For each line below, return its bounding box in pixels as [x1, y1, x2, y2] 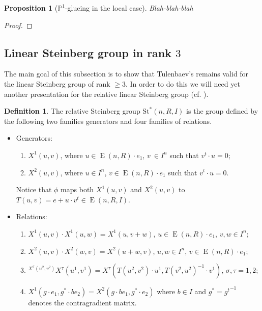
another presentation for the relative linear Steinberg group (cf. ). [4, 88, 209, 99]
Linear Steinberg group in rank [4, 44, 172, 60]
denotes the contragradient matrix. [28, 297, 137, 307]
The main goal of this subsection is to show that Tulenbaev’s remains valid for [4, 68, 249, 79]
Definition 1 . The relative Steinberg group [4, 106, 140, 116]
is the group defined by [186, 106, 258, 116]
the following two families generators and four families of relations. [4, 115, 212, 126]
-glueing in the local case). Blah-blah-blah [65, 3, 193, 13]
